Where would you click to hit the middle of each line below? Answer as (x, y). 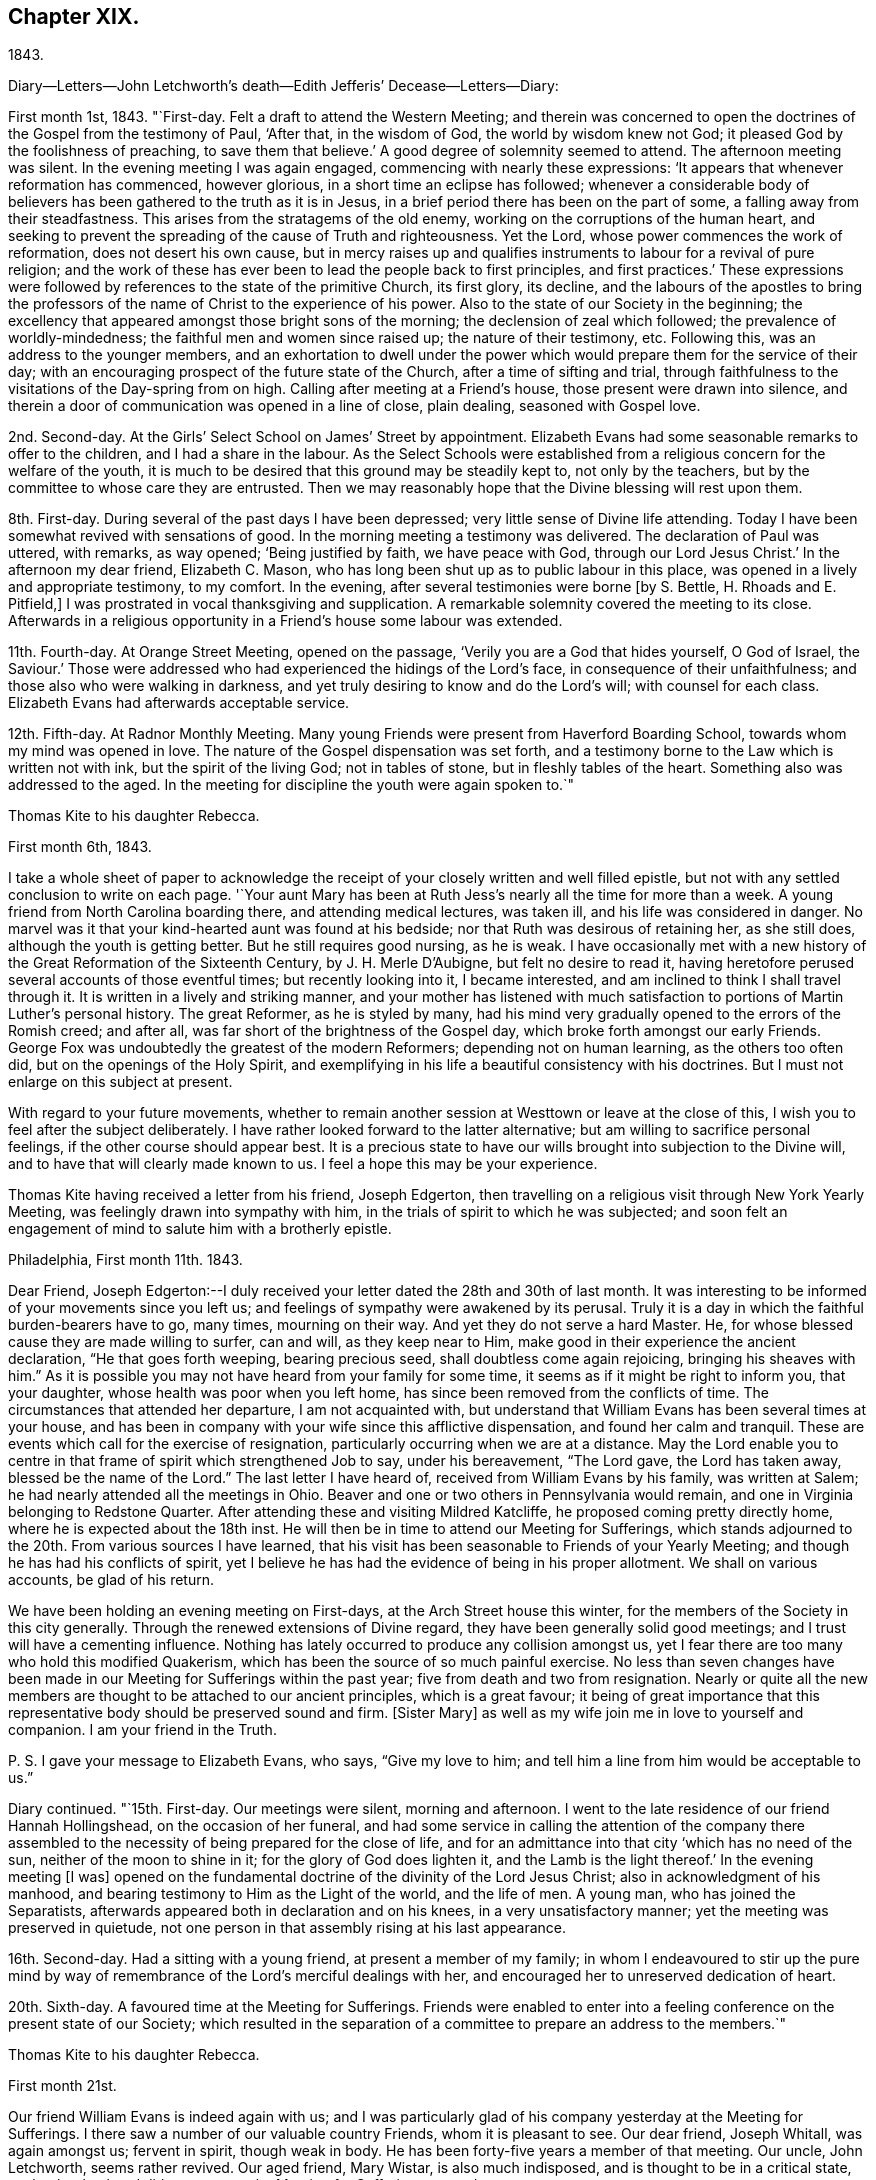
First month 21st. (62, 2086)
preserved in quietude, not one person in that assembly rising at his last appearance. (287, 1928)
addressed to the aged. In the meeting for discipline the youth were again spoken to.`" (291, 785)
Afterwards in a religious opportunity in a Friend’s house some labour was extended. (285, 621)
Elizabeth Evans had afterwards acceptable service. (179, 703)
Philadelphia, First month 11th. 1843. (125, 1260)
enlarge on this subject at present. (120, 1082)
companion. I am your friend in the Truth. (142, 1730)
